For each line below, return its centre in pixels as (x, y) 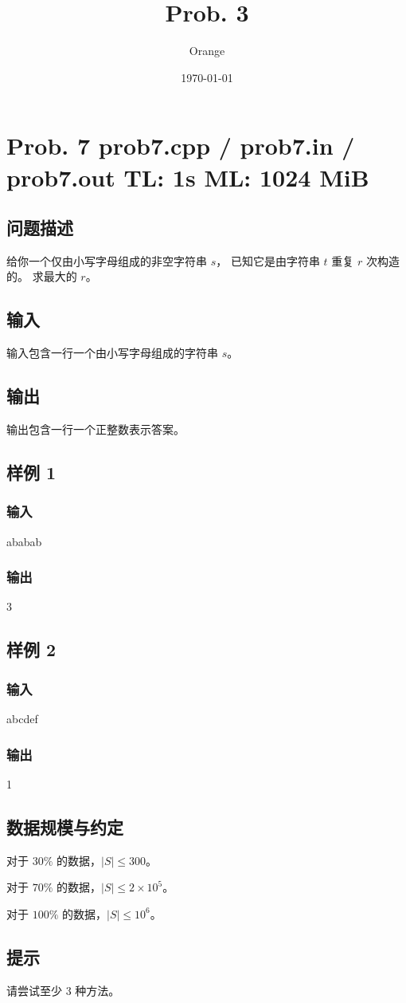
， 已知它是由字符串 (268, 260)
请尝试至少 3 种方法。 (63, 990)
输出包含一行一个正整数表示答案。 (96, 429)
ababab (24, 541)
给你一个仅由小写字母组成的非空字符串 (107, 260)
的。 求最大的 (42, 276)
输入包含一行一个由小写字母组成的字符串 (112, 353)
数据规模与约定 (65, 826)
